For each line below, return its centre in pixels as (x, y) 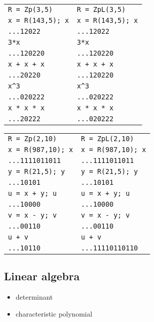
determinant (34, 297)
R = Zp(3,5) (31, 9)
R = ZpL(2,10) (107, 139)
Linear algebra (42, 276)
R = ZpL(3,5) (101, 9)
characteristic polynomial (54, 313)
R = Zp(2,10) (33, 139)
